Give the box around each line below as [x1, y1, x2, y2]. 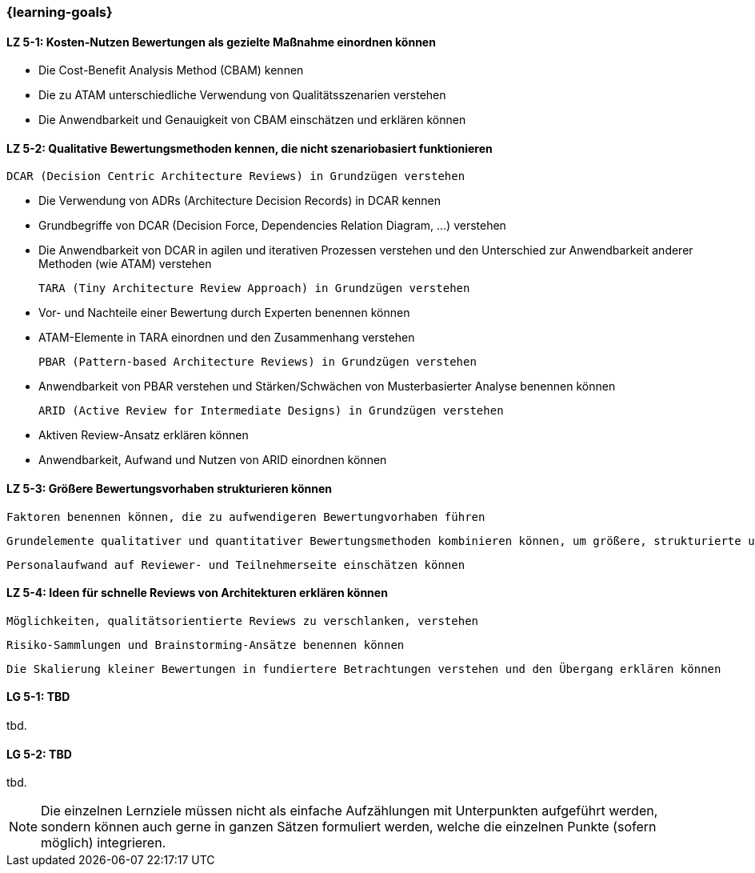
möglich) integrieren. [41, 835, 166, 851]
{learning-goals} [6, 4, 113, 20]
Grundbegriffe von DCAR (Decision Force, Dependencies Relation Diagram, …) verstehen [38, 218, 506, 233]
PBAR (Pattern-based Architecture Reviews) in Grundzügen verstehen [38, 355, 477, 369]
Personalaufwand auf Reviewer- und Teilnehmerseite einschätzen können [6, 558, 465, 571]
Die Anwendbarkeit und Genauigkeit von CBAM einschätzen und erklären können [38, 113, 466, 127]
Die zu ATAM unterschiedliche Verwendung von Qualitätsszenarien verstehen [38, 88, 446, 102]
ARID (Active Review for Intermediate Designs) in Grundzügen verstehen [38, 404, 504, 418]
